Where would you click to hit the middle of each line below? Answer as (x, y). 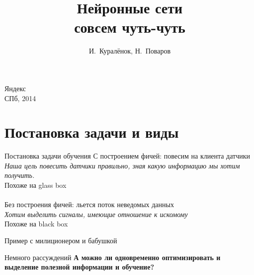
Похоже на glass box (36, 185)
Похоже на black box (36, 224)
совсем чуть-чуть (130, 27)
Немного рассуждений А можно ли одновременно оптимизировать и (113, 257)
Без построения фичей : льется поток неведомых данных (89, 204)
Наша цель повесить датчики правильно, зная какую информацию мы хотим (122, 165)
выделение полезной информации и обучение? (79, 267)
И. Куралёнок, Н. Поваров (130, 51)
